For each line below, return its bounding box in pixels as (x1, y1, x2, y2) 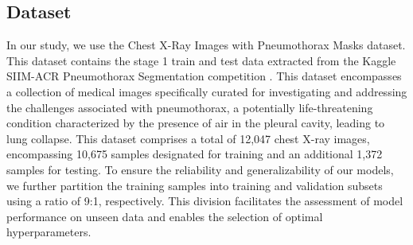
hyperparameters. (6, 224, 92, 240)
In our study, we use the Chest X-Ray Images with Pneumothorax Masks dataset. (6, 37, 406, 53)
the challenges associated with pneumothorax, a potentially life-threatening (6, 99, 373, 115)
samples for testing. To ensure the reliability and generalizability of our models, (6, 161, 394, 177)
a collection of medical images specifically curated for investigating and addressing (6, 83, 407, 99)
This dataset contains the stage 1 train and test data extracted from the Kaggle (6, 52, 396, 68)
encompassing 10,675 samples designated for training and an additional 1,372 (6, 146, 383, 162)
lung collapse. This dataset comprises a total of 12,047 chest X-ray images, (6, 130, 370, 146)
